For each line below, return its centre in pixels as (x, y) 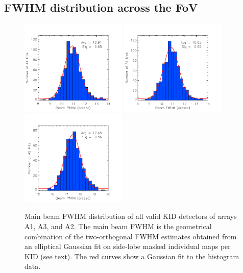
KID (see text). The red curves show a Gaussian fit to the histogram (132, 256)
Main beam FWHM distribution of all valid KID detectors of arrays (131, 216)
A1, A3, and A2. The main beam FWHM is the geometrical (118, 226)
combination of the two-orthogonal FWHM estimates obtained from (131, 236)
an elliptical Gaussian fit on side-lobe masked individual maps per (128, 246)
